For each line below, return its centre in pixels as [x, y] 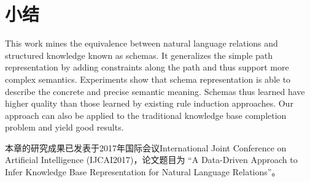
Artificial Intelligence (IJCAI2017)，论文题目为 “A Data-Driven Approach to [151, 160]
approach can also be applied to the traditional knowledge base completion [146, 115]
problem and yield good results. [64, 127]
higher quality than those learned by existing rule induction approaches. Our [149, 103]
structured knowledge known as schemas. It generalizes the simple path [139, 55]
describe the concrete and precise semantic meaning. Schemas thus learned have [155, 91]
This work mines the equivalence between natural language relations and [141, 43]
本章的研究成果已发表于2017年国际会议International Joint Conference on [146, 147]
